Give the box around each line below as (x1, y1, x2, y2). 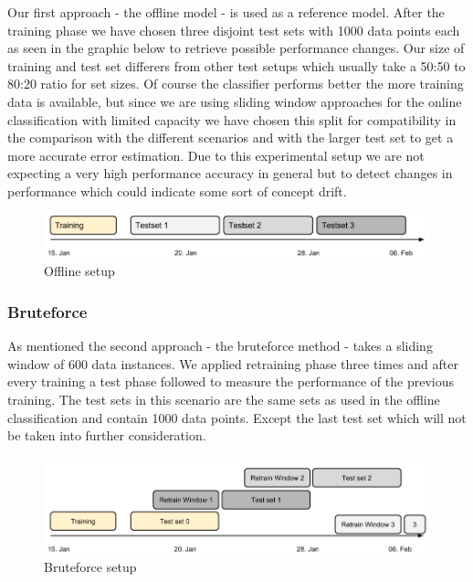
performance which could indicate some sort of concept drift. (7, 181, 347, 200)
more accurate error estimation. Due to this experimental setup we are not (7, 145, 425, 164)
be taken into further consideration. (7, 426, 206, 445)
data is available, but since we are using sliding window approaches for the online (7, 91, 462, 111)
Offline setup (44, 261, 115, 280)
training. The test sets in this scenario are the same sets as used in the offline (7, 390, 440, 409)
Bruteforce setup (44, 556, 137, 576)
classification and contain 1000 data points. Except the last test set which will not (7, 407, 467, 427)
